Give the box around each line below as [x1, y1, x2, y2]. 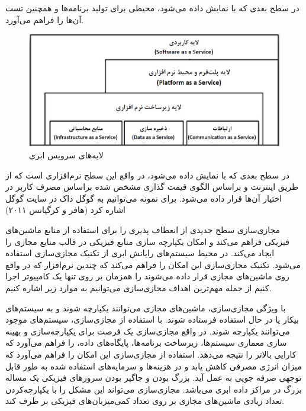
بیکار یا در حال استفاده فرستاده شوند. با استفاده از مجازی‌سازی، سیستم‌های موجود [5, 313, 299, 326]
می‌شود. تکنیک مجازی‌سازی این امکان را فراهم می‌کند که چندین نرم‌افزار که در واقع [5, 258, 301, 270]
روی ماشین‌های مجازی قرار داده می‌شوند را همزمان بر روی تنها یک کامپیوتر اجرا [5, 270, 289, 282]
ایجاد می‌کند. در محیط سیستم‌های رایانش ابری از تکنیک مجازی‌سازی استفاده [5, 247, 275, 259]
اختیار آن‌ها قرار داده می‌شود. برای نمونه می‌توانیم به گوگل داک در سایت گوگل [5, 192, 282, 204]
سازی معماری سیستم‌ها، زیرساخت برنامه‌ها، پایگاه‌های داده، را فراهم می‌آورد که [5, 336, 287, 349]
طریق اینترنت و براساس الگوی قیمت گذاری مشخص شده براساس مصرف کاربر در [5, 180, 299, 193]
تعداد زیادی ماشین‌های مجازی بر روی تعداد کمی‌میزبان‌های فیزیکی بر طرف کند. [5, 394, 285, 407]
